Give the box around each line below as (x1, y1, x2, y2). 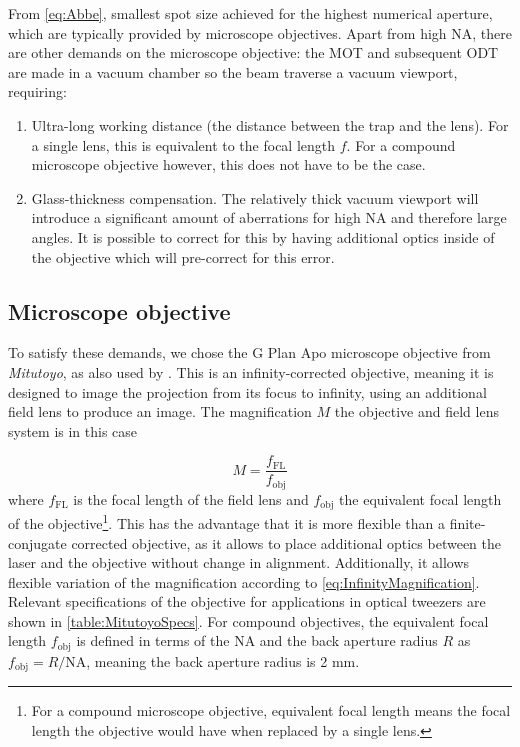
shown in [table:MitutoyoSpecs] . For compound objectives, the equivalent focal (8, 610, 489, 631)
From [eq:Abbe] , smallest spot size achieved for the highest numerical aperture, (8, 3, 493, 23)
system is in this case (8, 420, 138, 441)
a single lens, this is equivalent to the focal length (31, 134, 336, 155)
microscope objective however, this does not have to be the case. (31, 154, 426, 175)
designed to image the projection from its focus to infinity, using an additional (8, 381, 487, 402)
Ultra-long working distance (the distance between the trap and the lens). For (31, 114, 509, 135)
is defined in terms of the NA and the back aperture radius (76, 630, 438, 651)
